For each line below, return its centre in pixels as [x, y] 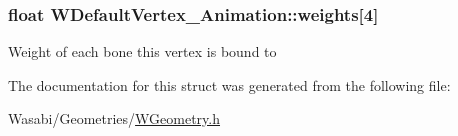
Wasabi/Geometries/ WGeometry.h [114, 118]
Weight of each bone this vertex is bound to [142, 51]
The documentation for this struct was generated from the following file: [229, 84]
